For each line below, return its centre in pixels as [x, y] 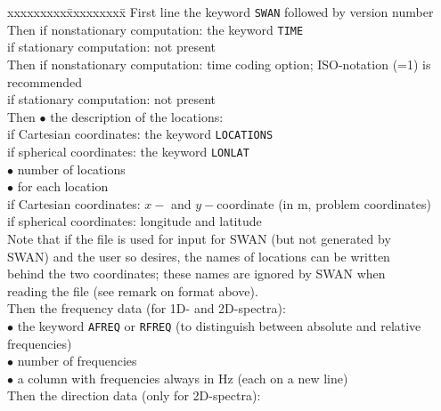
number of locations [71, 169]
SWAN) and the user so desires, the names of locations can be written [199, 256]
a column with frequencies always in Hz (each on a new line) [183, 378]
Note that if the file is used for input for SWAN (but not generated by [199, 238]
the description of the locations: [137, 116]
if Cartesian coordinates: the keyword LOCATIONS [140, 134]
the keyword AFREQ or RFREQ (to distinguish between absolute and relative [219, 325]
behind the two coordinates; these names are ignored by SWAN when [196, 274]
